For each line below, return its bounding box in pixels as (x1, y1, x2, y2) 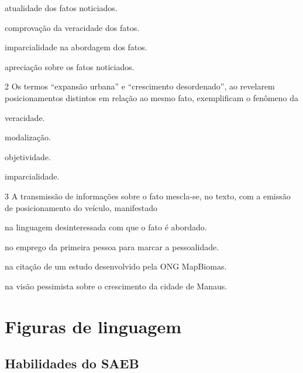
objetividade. (5, 150, 51, 163)
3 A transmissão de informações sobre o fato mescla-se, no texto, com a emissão (5, 189, 291, 202)
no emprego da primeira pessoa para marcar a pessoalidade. (5, 240, 219, 253)
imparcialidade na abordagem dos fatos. (5, 41, 147, 53)
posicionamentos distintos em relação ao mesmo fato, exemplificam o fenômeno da (5, 91, 299, 103)
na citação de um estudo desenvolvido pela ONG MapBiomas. (5, 260, 227, 272)
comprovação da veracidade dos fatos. (5, 21, 140, 33)
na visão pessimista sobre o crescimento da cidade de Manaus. (5, 279, 228, 292)
